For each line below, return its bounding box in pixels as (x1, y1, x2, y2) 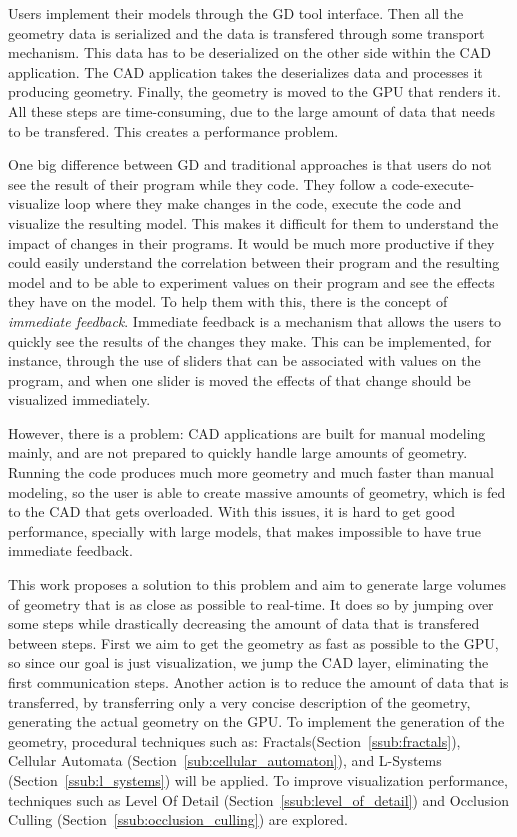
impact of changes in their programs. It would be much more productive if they (8, 232, 495, 253)
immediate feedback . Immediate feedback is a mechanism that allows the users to (8, 310, 502, 331)
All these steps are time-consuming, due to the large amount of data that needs (8, 100, 495, 121)
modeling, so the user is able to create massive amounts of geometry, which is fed (8, 481, 506, 502)
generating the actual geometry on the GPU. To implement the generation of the (8, 711, 505, 732)
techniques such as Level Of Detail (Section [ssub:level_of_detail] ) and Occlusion (8, 789, 509, 810)
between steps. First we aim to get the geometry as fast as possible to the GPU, (8, 632, 499, 653)
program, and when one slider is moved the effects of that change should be (8, 369, 471, 390)
